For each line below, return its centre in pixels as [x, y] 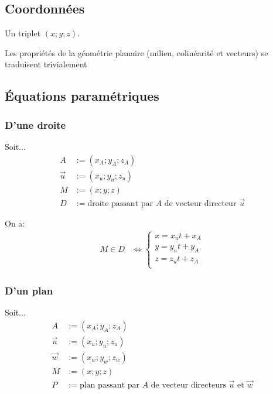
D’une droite [35, 124]
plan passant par [110, 386]
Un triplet [23, 33]
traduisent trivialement [46, 64]
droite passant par [120, 203]
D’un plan [29, 290]
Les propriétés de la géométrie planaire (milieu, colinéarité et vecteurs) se [136, 52]
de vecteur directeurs [188, 386]
